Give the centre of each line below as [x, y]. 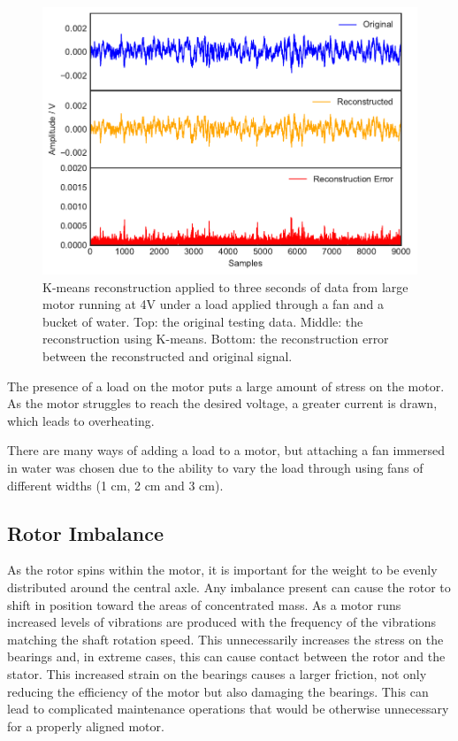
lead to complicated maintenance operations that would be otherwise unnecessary [228, 709]
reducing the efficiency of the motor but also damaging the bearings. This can [218, 691]
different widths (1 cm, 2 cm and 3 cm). [115, 485]
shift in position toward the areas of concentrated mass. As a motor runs [204, 604]
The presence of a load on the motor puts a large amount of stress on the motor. [226, 386]
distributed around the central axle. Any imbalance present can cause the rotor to [229, 587]
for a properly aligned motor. [86, 726]
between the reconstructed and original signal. [168, 356]
